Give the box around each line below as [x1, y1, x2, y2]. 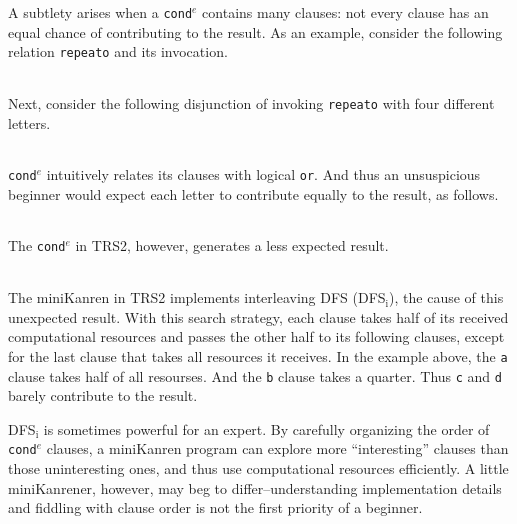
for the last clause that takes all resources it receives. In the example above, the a [8, 345, 508, 366]
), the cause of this [389, 287, 504, 308]
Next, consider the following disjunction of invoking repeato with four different [8, 92, 495, 113]
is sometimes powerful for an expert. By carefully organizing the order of [43, 418, 490, 439]
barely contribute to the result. [8, 385, 198, 406]
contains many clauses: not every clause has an [202, 2, 489, 22]
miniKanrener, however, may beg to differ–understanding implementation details [8, 477, 502, 498]
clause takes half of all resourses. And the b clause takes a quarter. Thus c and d [8, 365, 502, 386]
